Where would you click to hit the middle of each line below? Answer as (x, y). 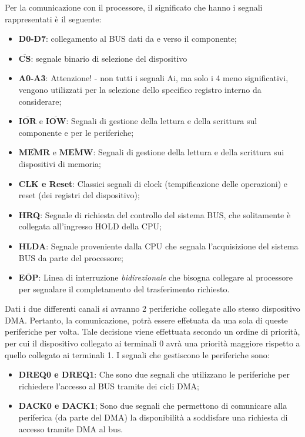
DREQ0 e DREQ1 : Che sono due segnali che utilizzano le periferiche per (154, 374)
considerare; (40, 101)
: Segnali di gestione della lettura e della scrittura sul (162, 121)
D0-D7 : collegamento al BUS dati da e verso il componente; (128, 39)
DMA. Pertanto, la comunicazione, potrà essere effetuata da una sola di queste (146, 320)
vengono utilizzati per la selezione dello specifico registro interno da (140, 89)
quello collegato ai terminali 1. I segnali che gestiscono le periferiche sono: (137, 354)
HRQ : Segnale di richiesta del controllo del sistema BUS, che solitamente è (155, 214)
